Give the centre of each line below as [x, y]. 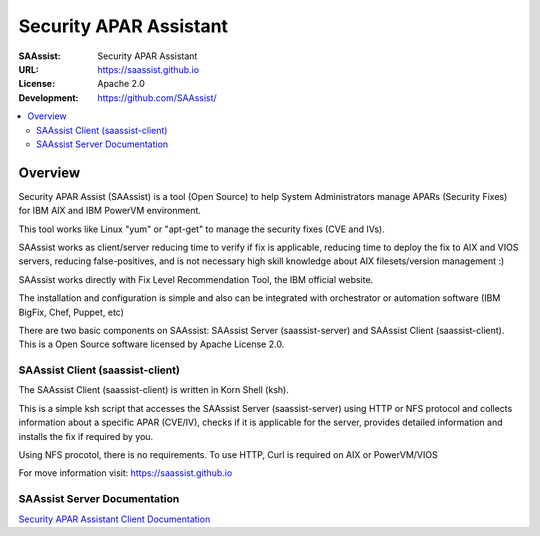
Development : [48, 97]
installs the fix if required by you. [86, 436]
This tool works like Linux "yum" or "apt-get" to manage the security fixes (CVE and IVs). [201, 229]
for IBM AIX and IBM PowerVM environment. [110, 211]
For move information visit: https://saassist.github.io [125, 473]
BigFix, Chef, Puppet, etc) [71, 312]
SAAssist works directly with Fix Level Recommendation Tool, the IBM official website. [196, 279]
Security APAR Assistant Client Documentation [114, 519]
